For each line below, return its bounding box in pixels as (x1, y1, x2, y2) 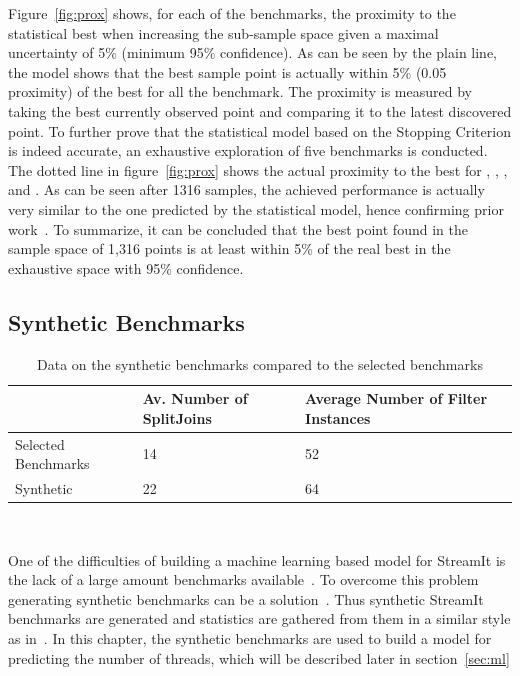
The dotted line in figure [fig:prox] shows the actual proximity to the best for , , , (8, 159, 508, 180)
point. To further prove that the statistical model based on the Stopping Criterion (8, 120, 511, 141)
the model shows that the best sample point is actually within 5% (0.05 (8, 61, 447, 82)
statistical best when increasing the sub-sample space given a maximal (8, 22, 439, 43)
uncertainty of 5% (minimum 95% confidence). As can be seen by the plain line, (8, 42, 498, 63)
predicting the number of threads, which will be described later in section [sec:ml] (8, 647, 510, 668)
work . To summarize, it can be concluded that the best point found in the (8, 218, 468, 239)
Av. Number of (142, 388, 248, 409)
